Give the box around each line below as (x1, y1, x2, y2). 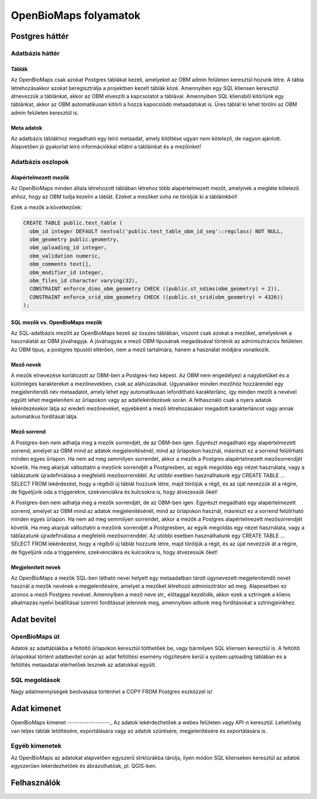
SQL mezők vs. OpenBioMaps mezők (11, 318, 103, 326)
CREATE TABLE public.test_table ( (23, 219, 123, 227)
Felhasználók (11, 777, 61, 788)
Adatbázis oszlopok (11, 158, 69, 166)
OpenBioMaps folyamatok (11, 9, 141, 22)
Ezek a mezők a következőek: (11, 204, 83, 211)
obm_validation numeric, (29, 252, 101, 259)
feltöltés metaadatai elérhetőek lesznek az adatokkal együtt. (11, 661, 157, 668)
